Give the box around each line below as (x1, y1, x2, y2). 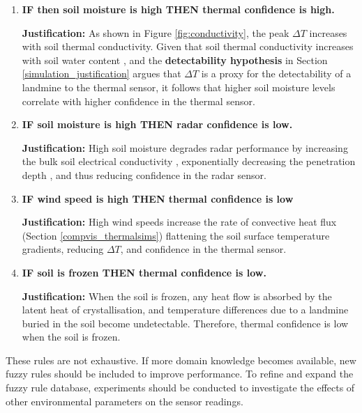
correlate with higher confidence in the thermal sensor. (22, 93, 255, 108)
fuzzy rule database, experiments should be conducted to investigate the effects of (6, 380, 355, 395)
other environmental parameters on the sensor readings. (6, 393, 243, 408)
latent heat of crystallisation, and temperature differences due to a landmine (22, 302, 349, 317)
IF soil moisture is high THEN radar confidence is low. (22, 117, 293, 132)
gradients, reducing (22, 242, 104, 256)
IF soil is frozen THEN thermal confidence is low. (22, 265, 266, 279)
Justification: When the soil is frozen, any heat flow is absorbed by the (22, 288, 332, 303)
